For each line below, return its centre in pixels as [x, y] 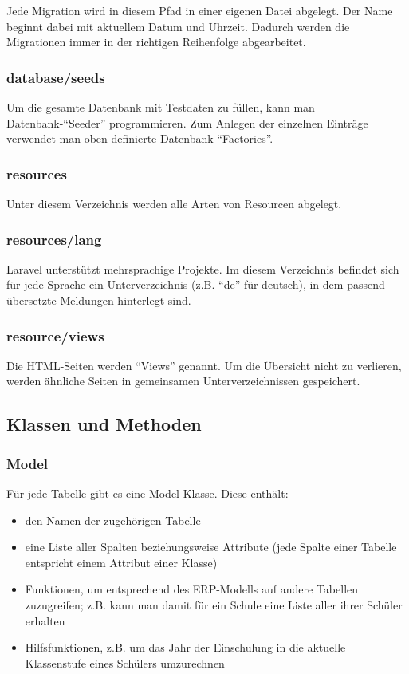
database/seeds [56, 77]
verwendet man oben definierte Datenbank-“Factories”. [140, 138]
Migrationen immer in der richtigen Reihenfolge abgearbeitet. [156, 42]
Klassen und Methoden [104, 424]
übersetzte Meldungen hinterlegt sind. [99, 300]
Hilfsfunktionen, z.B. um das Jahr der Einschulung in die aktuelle [185, 647]
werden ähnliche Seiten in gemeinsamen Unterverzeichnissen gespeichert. [183, 381]
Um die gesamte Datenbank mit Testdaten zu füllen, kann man [161, 107]
